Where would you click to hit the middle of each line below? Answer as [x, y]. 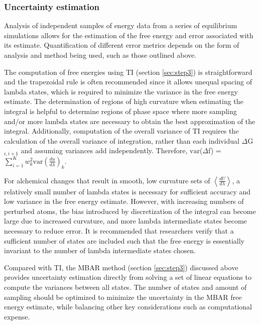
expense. [17, 316]
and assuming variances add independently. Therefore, [104, 150]
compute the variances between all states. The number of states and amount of [125, 287]
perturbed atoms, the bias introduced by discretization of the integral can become [130, 211]
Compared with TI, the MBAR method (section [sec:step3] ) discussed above [121, 267]
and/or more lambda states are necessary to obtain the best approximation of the [130, 121]
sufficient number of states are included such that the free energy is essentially [124, 240]
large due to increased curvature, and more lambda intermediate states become [125, 221]
